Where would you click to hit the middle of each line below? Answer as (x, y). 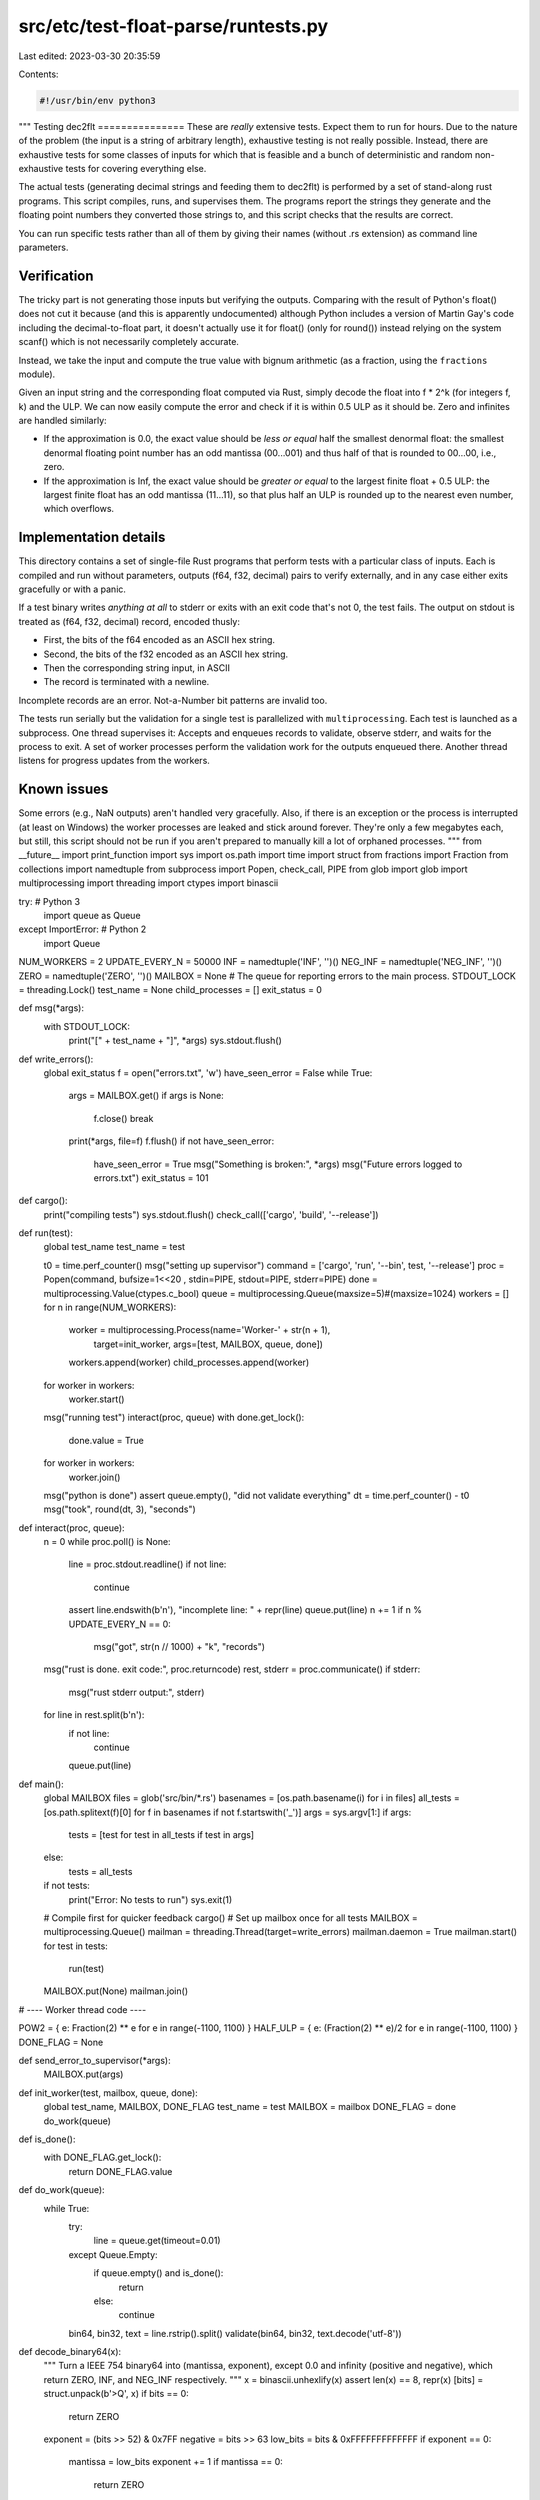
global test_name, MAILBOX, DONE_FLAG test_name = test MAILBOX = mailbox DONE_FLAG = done (250, 2107)
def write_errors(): (56, 1059)
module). (37, 374)
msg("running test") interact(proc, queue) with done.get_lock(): (174, 1417)
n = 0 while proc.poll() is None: (107, 1542)
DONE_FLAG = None (61, 2042)
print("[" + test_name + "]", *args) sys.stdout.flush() (175, 1041)
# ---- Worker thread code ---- (82, 2009)
